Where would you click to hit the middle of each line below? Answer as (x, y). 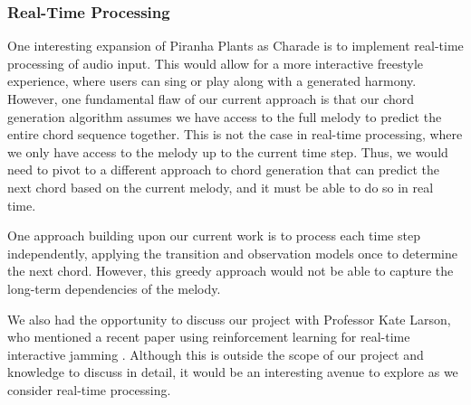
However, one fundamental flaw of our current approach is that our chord (211, 99)
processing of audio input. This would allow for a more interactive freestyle (216, 63)
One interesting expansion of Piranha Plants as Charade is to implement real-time (235, 46)
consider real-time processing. (89, 389)
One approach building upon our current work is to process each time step (214, 235)
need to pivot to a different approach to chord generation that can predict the (223, 170)
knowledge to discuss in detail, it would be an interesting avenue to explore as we (233, 372)
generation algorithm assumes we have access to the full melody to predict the (225, 116)
